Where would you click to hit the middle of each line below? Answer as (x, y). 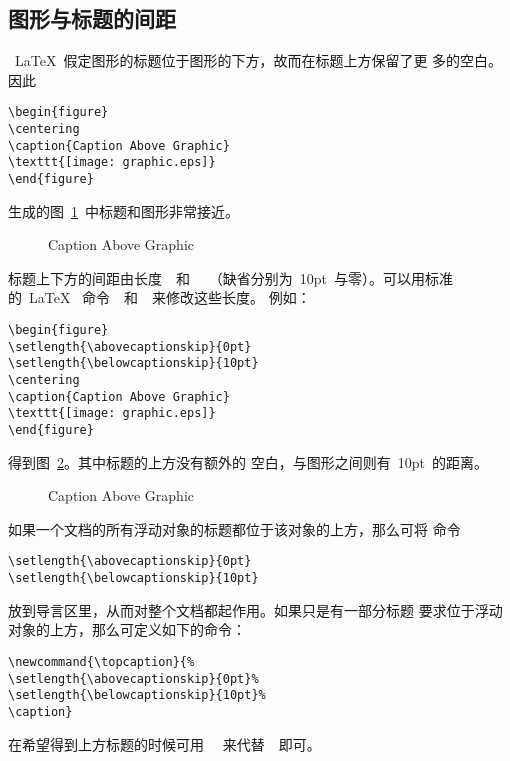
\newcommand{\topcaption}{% (101, 661)
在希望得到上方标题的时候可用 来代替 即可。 (164, 743)
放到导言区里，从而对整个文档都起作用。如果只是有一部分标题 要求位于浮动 (255, 609)
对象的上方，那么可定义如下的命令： (127, 629)
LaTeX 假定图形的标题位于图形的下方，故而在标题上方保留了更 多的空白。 (258, 60)
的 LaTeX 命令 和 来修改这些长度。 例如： (159, 297)
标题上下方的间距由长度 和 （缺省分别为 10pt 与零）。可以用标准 (230, 277)
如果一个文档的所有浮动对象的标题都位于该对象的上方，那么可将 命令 (234, 528)
